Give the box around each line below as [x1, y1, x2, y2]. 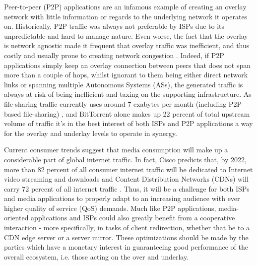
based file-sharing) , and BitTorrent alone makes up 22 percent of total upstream [4, 108, 250, 119]
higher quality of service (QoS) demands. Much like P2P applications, [4, 202, 216, 213]
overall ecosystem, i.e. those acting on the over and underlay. [4, 251, 189, 262]
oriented [4, 212, 29, 223]
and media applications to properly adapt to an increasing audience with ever [4, 193, 240, 203]
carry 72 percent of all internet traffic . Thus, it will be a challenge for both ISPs [4, 183, 250, 194]
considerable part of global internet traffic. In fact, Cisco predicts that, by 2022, [4, 154, 247, 164]
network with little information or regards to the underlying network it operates [4, 11, 248, 21]
